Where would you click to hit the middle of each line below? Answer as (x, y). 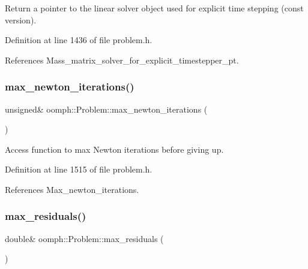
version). (21, 19)
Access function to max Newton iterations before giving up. (114, 149)
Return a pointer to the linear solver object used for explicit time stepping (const (154, 8)
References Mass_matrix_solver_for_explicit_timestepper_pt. (122, 60)
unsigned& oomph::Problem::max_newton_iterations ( (106, 109)
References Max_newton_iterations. (72, 189)
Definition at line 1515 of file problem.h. (79, 169)
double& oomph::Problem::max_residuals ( (84, 238)
